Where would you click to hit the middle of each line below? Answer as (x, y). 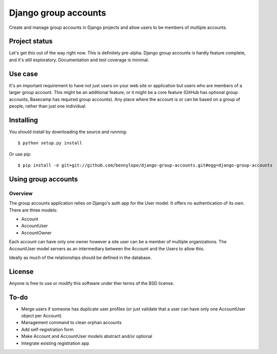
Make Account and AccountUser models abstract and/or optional (87, 336)
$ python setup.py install (50, 143)
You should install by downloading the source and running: (68, 132)
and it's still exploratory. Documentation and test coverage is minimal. (79, 60)
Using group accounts (43, 179)
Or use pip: (20, 154)
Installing (24, 120)
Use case (23, 74)
